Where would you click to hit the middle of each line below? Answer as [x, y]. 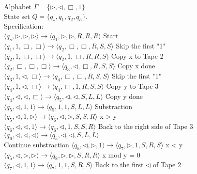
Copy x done [136, 66]
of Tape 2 [167, 165]
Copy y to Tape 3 [132, 86]
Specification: [24, 26]
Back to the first [119, 165]
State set [17, 16]
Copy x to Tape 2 [137, 55]
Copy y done [124, 96]
